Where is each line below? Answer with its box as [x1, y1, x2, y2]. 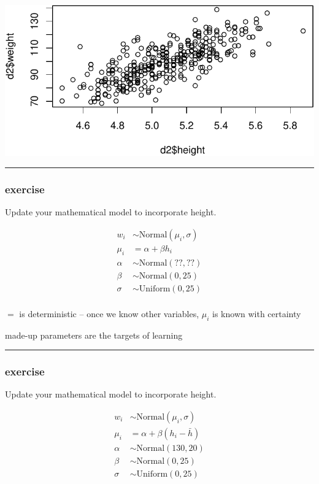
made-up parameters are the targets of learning [5, 328, 183, 341]
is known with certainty [212, 307, 301, 320]
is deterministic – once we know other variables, [19, 307, 199, 320]
